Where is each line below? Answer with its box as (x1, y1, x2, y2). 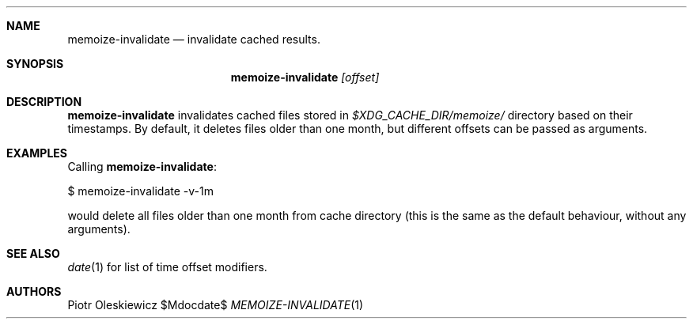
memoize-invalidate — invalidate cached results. (67, 32, 320, 46)
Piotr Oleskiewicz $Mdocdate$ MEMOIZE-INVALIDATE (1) (67, 298, 364, 312)
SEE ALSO (6, 247, 60, 260)
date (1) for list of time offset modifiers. (67, 260, 267, 274)
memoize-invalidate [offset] (230, 70, 380, 84)
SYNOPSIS (6, 57, 64, 70)
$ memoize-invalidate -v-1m (67, 184, 214, 198)
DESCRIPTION (6, 95, 82, 108)
